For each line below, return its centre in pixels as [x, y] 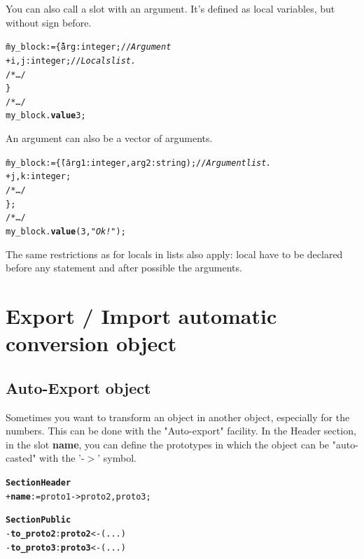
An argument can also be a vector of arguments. [109, 138]
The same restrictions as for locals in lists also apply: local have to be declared [174, 254]
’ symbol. [117, 458]
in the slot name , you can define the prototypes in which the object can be [168, 444]
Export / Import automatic [141, 316]
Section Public [38, 520]
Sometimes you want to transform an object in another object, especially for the [178, 417]
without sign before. [49, 22]
